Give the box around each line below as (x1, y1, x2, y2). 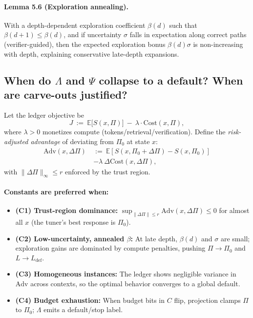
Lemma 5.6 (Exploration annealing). (4, 1, 128, 11)
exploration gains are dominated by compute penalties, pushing (15, 243, 206, 253)
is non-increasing (193, 39, 243, 49)
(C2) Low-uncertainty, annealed (15, 233, 125, 243)
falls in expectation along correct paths (129, 29, 247, 40)
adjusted (4, 136, 28, 146)
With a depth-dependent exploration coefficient (4, 20, 146, 30)
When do (4, 72, 51, 87)
